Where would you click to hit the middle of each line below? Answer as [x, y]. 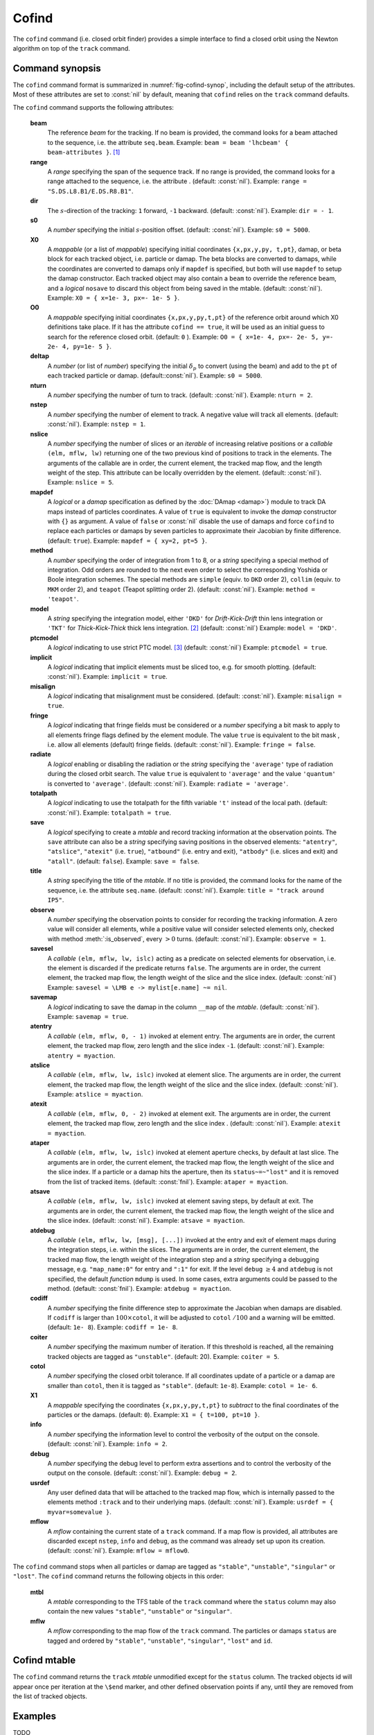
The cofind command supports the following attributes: [93, 107]
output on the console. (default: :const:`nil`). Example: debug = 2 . [142, 1473]
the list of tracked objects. [50, 1696]
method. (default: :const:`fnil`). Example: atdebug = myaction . [140, 1288]
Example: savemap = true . [88, 1016]
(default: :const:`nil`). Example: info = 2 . [107, 1444]
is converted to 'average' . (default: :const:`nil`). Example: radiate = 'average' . [168, 784]
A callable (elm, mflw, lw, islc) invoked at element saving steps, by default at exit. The [180, 1201]
